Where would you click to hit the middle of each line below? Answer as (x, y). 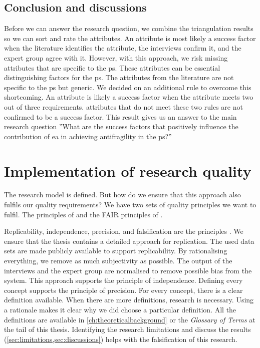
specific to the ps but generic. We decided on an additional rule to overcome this (128, 87)
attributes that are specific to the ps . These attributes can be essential (112, 67)
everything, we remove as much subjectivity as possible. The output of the (118, 261)
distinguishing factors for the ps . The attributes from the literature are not (119, 77)
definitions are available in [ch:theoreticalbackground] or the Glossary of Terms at (130, 319)
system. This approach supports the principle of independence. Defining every (123, 280)
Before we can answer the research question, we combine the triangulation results (129, 28)
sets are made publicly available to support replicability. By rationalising (116, 251)
